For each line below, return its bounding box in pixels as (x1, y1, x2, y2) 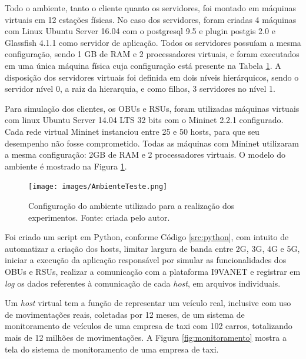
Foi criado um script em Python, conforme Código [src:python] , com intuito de (5, 231, 289, 243)
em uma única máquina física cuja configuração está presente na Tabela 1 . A (5, 59, 281, 71)
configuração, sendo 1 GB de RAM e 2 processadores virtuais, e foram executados (5, 48, 300, 60)
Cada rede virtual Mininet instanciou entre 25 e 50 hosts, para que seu (5, 125, 260, 137)
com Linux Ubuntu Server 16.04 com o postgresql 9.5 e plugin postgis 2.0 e (5, 25, 275, 37)
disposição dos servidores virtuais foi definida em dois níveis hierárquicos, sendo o (5, 71, 299, 83)
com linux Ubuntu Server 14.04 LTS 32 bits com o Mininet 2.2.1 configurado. (5, 114, 284, 126)
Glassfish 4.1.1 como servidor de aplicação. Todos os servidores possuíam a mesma (5, 36, 301, 48)
